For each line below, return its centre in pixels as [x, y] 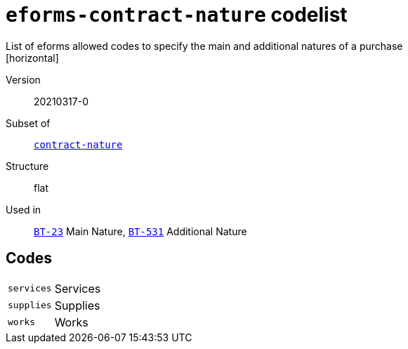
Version [23, 79]
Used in [24, 209]
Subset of [28, 123]
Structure [27, 166]
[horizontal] [32, 58]
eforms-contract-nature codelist [177, 15]
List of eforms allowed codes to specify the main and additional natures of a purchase [204, 46]
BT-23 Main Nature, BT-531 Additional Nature [140, 231]
